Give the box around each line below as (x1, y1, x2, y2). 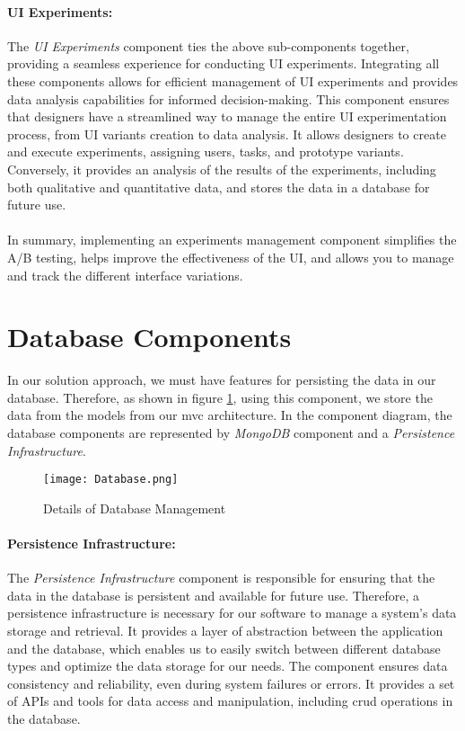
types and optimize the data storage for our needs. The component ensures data (7, 656, 448, 675)
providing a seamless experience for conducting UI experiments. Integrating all (7, 54, 440, 73)
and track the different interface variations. (7, 265, 243, 284)
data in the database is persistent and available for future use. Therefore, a (7, 585, 420, 604)
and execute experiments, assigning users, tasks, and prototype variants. (7, 142, 404, 161)
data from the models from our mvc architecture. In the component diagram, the (7, 406, 452, 424)
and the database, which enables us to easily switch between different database (7, 638, 441, 657)
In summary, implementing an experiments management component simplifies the (7, 230, 457, 249)
